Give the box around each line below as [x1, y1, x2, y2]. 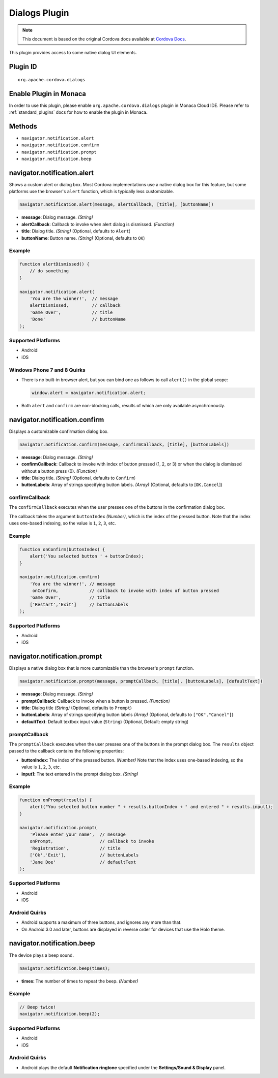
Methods [9, 122, 37, 131]
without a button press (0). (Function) [21, 468, 97, 474]
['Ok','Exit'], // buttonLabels [29, 852, 139, 858]
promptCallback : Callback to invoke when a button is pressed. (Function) [21, 698, 170, 704]
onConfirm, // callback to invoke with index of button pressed [32, 588, 219, 593]
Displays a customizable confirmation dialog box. [9, 428, 109, 434]
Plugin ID [9, 63, 37, 71]
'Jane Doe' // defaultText [29, 859, 136, 865]
